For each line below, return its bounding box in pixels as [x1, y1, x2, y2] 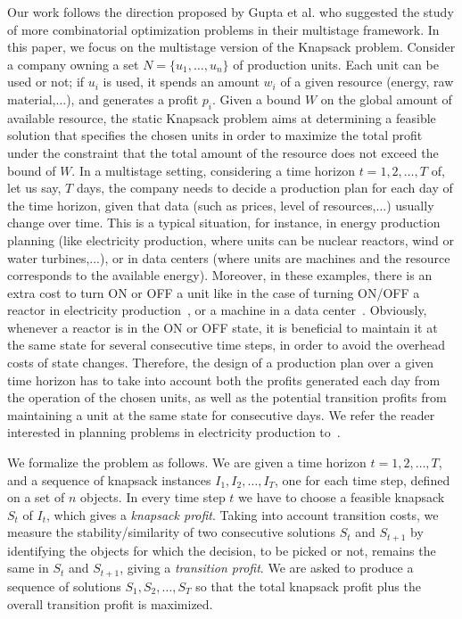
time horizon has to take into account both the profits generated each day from [7, 370, 441, 389]
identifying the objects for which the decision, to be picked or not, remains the [7, 541, 436, 559]
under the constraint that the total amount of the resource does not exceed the [7, 143, 439, 161]
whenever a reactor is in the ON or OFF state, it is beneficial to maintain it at [7, 318, 438, 336]
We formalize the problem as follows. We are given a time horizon [7, 453, 367, 472]
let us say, [7, 178, 62, 197]
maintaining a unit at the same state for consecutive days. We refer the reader [7, 405, 435, 424]
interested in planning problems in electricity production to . [7, 423, 341, 442]
